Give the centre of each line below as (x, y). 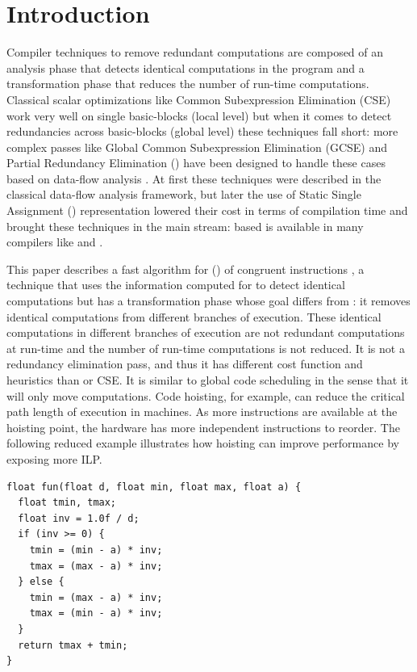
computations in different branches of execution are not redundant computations (206, 332)
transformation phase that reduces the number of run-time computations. (188, 84)
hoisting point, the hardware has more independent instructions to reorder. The (203, 427)
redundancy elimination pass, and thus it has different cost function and (185, 364)
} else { (41, 582)
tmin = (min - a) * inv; (96, 550)
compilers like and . (55, 242)
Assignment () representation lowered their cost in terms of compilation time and (207, 210)
